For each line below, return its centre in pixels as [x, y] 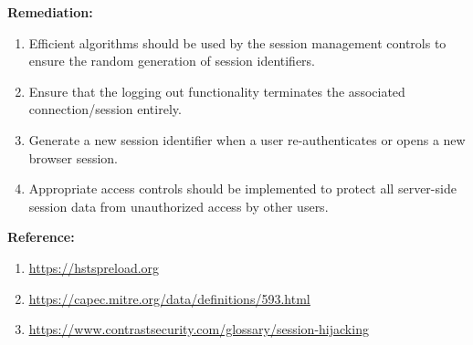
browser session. [73, 157]
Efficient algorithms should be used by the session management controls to [237, 42]
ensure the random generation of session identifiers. [172, 61]
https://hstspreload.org [94, 267]
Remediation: [50, 12]
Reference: [41, 237]
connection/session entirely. [105, 109]
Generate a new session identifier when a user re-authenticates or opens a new [247, 139]
